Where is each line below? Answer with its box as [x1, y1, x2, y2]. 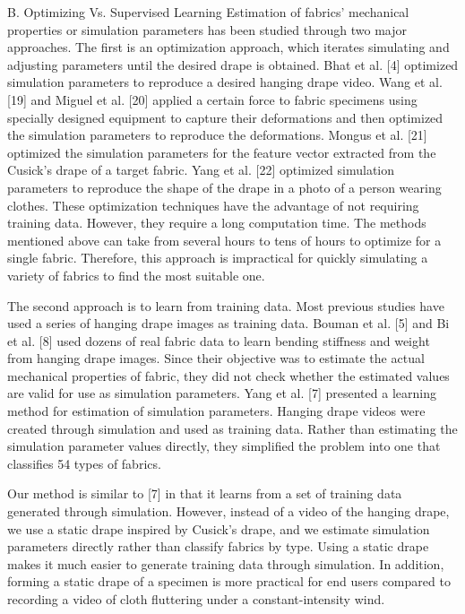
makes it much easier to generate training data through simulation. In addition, [7, 554, 444, 573]
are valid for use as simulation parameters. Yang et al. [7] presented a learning [7, 384, 436, 402]
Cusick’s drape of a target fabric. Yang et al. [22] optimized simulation [7, 160, 395, 179]
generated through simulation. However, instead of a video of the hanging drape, [7, 502, 450, 521]
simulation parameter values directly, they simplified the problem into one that [7, 437, 441, 455]
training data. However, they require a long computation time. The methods [7, 213, 426, 232]
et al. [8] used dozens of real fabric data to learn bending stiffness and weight [7, 331, 430, 350]
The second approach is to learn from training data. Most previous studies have [7, 296, 444, 315]
